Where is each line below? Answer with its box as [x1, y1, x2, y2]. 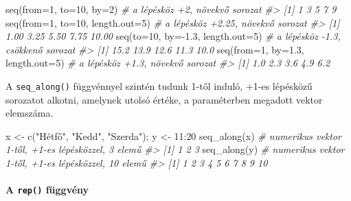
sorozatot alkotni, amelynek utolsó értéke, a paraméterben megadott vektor [5, 92, 323, 106]
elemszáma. [5, 106, 54, 120]
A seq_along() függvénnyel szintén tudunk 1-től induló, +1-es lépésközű [5, 78, 313, 93]
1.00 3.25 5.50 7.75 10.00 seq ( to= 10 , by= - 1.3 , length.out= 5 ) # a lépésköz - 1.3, [5, 29, 341, 43]
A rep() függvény [5, 182, 89, 197]
